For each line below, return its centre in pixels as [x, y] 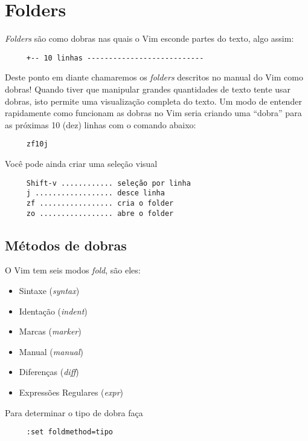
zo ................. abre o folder [100, 213]
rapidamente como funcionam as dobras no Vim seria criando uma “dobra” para [153, 113]
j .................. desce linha [95, 193]
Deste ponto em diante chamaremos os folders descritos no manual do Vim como [154, 77]
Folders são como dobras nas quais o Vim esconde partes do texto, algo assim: [149, 38]
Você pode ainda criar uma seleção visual [81, 163]
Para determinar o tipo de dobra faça [74, 412]
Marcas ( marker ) [50, 331]
